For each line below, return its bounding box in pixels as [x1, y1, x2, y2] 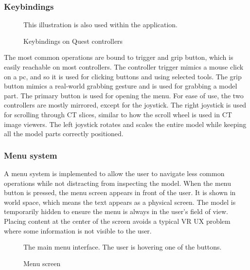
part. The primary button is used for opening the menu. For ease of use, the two [4, 90, 244, 100]
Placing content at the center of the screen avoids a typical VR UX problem [4, 216, 231, 226]
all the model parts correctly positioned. [4, 128, 124, 139]
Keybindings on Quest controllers [23, 36, 123, 46]
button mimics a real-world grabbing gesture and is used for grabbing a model [4, 81, 237, 91]
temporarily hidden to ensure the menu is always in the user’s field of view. [4, 206, 228, 216]
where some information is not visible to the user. [4, 225, 152, 235]
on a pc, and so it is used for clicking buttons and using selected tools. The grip [4, 71, 242, 81]
